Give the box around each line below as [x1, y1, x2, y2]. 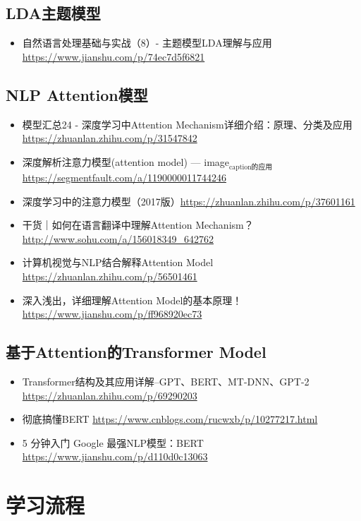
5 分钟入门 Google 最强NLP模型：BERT [22, 435, 204, 450]
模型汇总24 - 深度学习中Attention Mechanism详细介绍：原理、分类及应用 [22, 116, 353, 131]
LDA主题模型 [6, 2, 101, 24]
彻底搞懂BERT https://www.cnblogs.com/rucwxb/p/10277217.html [22, 412, 318, 426]
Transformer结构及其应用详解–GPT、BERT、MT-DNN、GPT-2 [22, 373, 310, 388]
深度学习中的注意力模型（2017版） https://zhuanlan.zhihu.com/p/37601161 [22, 193, 355, 208]
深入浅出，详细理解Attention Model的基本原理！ [22, 292, 243, 307]
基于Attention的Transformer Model [6, 341, 267, 363]
